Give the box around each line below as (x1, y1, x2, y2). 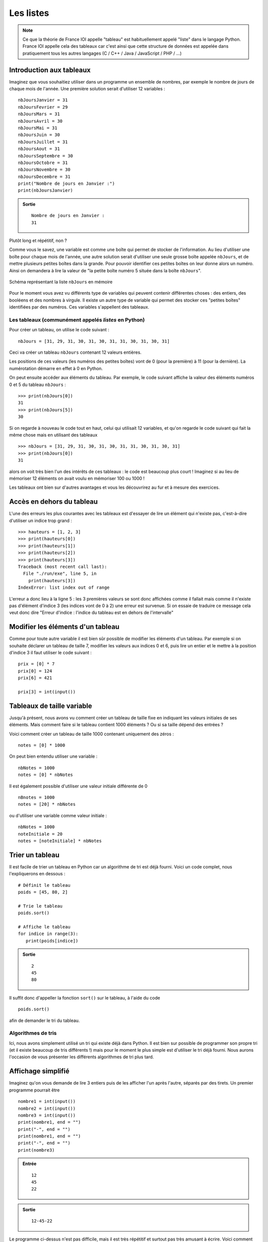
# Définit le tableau (18, 882, 70, 888)
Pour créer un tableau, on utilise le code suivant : (9, 327, 109, 333)
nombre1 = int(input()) (18, 1098, 76, 1104)
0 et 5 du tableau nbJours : (9, 382, 67, 388)
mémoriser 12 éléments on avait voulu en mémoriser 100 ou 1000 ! (9, 475, 145, 481)
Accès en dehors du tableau (9, 497, 98, 506)
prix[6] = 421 (18, 675, 52, 681)
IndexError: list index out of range (18, 585, 110, 591)
